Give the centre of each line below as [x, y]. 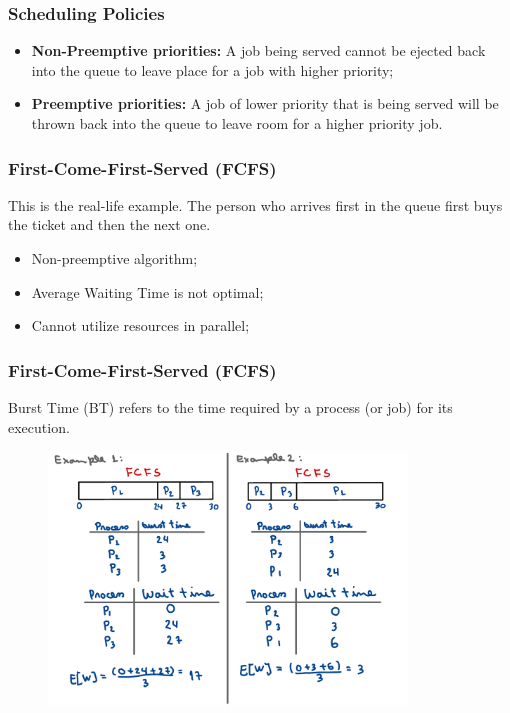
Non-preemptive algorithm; [114, 258]
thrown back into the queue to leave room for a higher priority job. [237, 123]
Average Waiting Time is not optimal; [147, 291]
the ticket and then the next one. [109, 224]
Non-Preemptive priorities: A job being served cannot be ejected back [258, 50]
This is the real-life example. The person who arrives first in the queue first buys [255, 204]
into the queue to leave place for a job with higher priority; [212, 69]
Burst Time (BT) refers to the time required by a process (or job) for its [230, 407]
